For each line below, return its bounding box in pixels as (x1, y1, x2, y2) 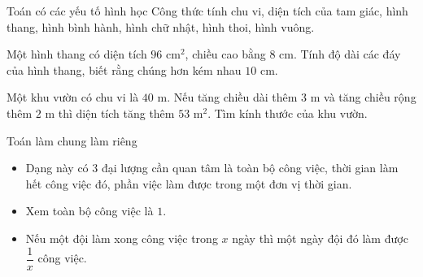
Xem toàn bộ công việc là (25, 202, 154, 219)
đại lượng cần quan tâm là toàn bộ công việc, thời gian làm (101, 159, 399, 176)
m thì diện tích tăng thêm (45, 104, 175, 121)
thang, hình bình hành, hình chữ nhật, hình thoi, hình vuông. (7, 18, 315, 35)
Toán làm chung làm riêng (7, 132, 137, 149)
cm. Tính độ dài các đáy (279, 45, 401, 63)
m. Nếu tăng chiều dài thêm (157, 89, 298, 106)
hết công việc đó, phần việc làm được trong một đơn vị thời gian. (25, 175, 352, 192)
